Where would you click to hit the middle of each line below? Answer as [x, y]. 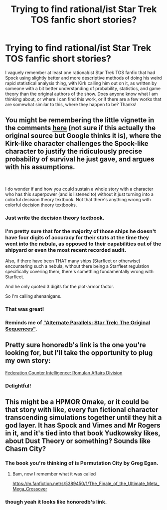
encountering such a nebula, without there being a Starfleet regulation [77, 266]
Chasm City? [26, 449]
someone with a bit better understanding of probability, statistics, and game [83, 88]
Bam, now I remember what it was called [54, 474]
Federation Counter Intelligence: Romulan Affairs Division [64, 373]
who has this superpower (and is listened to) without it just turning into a [79, 194]
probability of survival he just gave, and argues [80, 159]
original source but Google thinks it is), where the [83, 136]
